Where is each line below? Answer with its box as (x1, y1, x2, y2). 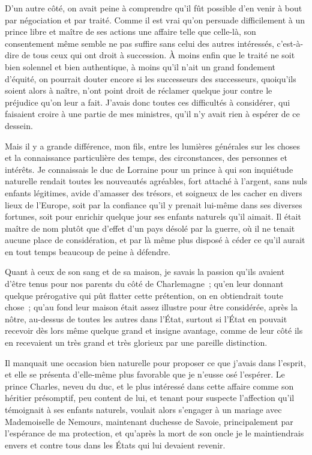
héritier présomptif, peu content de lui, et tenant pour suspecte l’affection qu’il (5, 391, 295, 404)
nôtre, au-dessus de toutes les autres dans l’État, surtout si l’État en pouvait (5, 312, 287, 325)
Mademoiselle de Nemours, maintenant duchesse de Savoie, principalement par (5, 415, 293, 427)
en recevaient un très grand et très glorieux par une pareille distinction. (5, 336, 268, 349)
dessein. (5, 119, 33, 131)
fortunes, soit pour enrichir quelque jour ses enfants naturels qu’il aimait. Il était (5, 210, 301, 223)
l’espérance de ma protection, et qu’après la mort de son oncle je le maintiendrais (5, 427, 304, 439)
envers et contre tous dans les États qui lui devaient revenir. (5, 438, 226, 451)
